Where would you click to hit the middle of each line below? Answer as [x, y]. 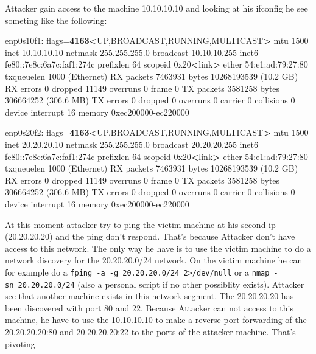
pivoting [20, 343]
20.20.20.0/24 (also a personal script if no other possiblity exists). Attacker [161, 284]
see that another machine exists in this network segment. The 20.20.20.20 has [149, 296]
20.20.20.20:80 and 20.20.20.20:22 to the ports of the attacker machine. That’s [150, 331]
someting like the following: [56, 20]
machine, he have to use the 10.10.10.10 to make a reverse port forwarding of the [156, 320]
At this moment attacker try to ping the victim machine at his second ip [140, 224]
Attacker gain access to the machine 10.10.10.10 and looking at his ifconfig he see [156, 8]
